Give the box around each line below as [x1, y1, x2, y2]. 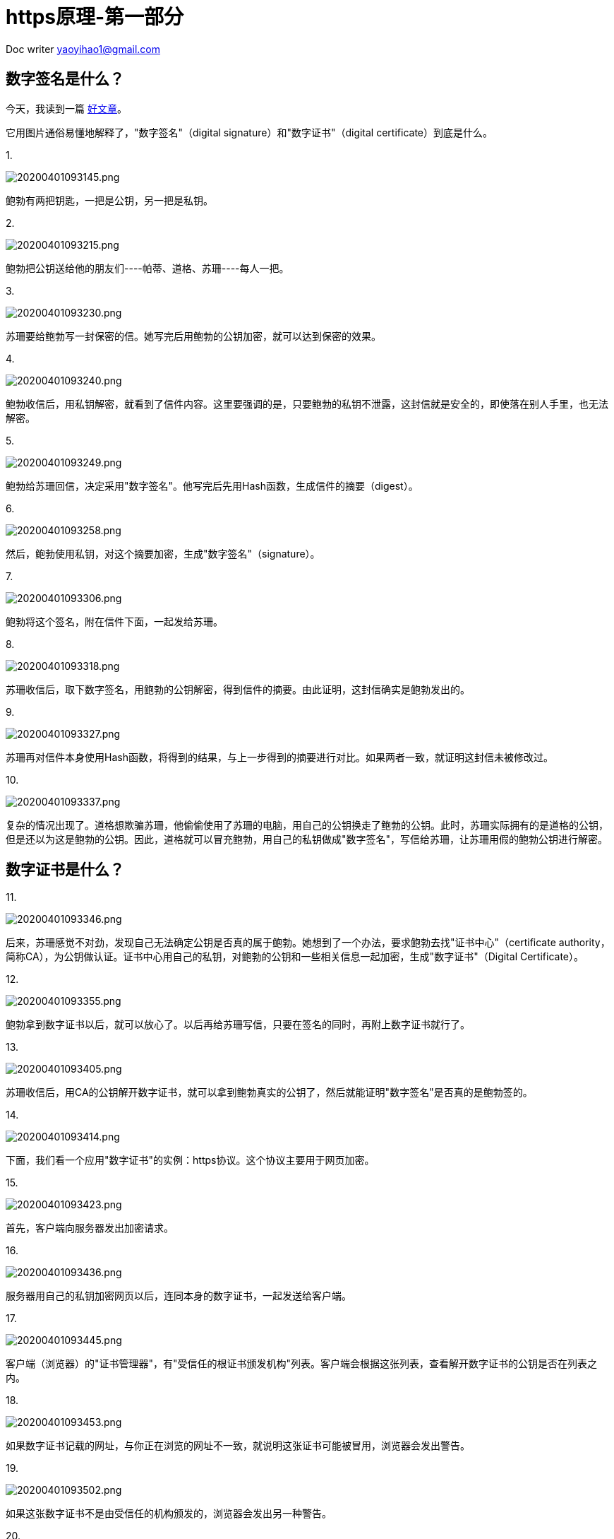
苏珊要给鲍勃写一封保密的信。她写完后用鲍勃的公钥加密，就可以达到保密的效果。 [6, 329, 381, 342]
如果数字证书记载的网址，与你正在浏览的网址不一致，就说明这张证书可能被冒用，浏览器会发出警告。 [6, 1439, 470, 1452]
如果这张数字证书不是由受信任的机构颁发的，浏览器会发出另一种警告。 [6, 1507, 332, 1520]
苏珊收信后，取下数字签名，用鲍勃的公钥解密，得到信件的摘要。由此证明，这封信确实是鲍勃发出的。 [6, 683, 470, 695]
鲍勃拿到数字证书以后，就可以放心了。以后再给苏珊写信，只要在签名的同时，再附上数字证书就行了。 [6, 1018, 470, 1031]
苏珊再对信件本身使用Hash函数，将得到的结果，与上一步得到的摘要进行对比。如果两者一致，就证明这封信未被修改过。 [6, 750, 553, 763]
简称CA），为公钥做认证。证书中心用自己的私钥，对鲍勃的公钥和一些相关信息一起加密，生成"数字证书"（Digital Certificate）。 [6, 950, 584, 963]
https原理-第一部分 [6, 5, 184, 29]
